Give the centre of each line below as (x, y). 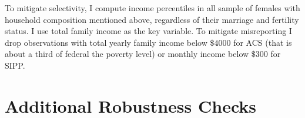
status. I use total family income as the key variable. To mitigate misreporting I (148, 31)
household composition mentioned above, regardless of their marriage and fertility (152, 19)
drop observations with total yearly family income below (106, 42)
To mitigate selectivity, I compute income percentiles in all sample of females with (152, 8)
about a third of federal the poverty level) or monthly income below (127, 54)
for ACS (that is (263, 42)
